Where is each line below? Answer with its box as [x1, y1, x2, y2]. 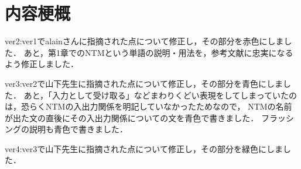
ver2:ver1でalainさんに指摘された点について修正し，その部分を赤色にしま [5, 35, 284, 47]
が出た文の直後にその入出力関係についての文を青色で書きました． [5, 111, 259, 124]
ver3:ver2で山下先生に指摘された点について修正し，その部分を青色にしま [5, 77, 283, 89]
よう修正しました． [5, 58, 78, 70]
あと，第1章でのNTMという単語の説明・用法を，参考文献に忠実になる [23, 46, 293, 58]
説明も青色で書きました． [29, 123, 128, 135]
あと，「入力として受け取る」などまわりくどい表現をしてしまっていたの [23, 89, 297, 101]
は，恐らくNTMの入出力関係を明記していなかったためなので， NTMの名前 [5, 100, 292, 112]
